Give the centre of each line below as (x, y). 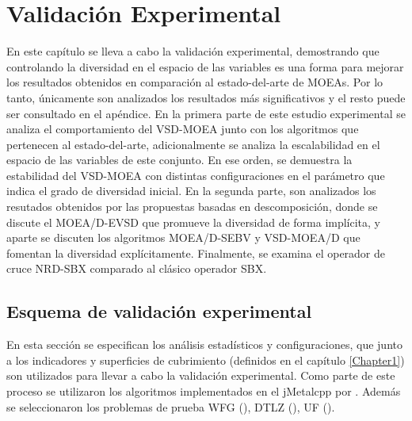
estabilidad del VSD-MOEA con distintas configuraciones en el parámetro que (196, 175)
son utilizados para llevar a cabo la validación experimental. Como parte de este (201, 375)
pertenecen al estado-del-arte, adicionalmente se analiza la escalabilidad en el (193, 144)
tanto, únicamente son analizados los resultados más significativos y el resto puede (206, 97)
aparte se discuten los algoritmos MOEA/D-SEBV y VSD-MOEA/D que (183, 237)
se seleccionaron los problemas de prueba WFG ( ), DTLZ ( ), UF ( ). (171, 406)
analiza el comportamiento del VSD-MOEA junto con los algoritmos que (183, 129)
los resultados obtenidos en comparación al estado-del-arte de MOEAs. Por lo (195, 82)
